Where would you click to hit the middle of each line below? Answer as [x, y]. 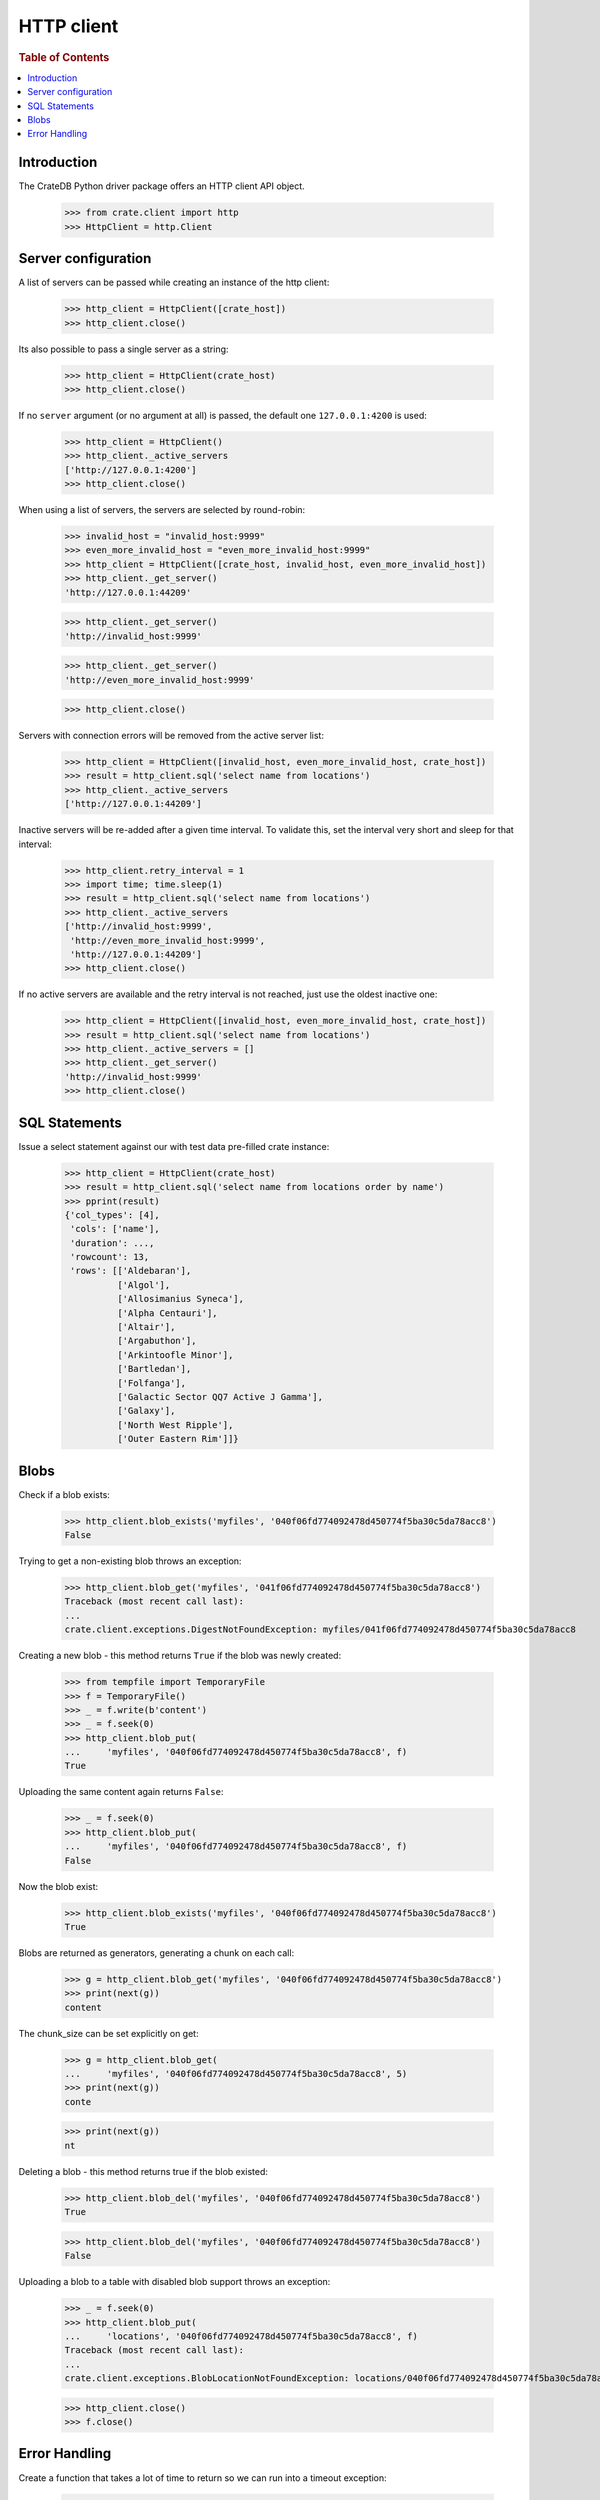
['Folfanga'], [151, 1383]
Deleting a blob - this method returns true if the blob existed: [143, 2171]
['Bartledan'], [154, 1369]
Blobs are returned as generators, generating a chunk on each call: [156, 1952]
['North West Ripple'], [175, 1424]
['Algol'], [143, 1284]
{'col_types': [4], [112, 1214]
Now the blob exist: [58, 1886]
